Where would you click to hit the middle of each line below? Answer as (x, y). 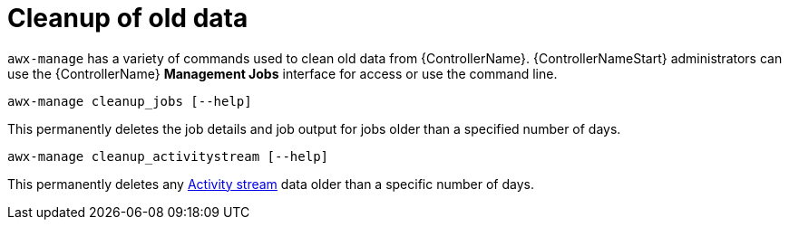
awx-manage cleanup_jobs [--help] (130, 101)
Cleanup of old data (128, 18)
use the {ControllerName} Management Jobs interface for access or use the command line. (282, 73)
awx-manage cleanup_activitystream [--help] (168, 156)
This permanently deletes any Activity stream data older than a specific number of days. (271, 184)
